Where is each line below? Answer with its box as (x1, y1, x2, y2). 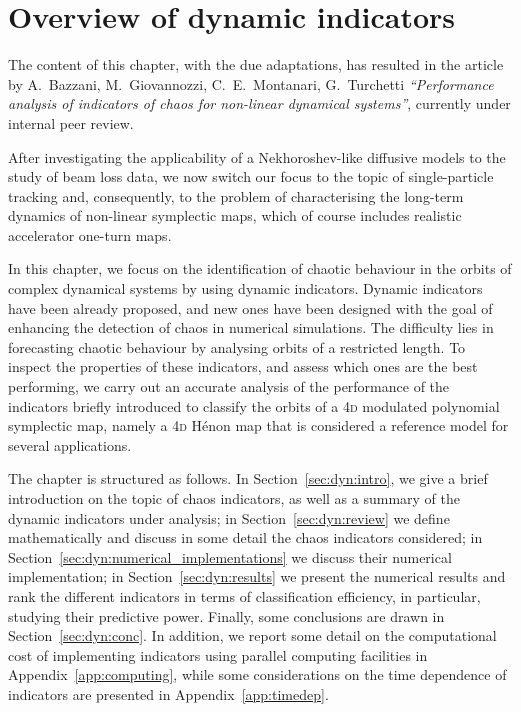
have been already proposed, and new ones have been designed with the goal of (8, 297, 493, 318)
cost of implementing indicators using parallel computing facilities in (8, 644, 428, 665)
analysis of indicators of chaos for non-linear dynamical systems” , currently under (8, 93, 511, 114)
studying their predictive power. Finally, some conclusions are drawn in (8, 605, 445, 626)
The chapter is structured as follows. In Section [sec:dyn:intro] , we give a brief (8, 468, 488, 489)
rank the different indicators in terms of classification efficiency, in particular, (8, 585, 481, 606)
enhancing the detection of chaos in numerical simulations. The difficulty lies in (8, 317, 494, 338)
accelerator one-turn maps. (8, 224, 172, 245)
